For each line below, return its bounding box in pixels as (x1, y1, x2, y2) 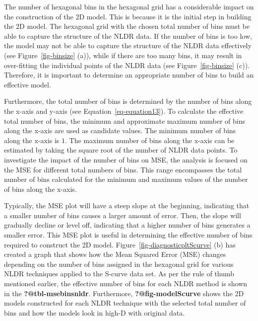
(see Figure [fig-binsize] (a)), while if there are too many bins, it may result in (4, 50, 242, 60)
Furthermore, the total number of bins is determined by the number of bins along (4, 96, 252, 106)
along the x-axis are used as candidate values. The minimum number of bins (4, 125, 236, 136)
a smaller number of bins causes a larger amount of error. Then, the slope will (4, 210, 241, 220)
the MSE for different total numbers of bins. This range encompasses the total (4, 164, 242, 174)
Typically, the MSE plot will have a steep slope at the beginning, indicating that (4, 200, 250, 211)
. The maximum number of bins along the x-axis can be (65, 135, 235, 145)
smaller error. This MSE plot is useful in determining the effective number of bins (4, 230, 253, 240)
